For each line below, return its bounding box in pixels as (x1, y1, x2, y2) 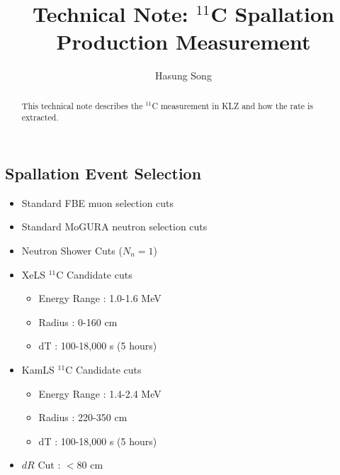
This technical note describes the (21, 99, 143, 111)
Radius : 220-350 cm (38, 410, 127, 425)
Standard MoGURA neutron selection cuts (21, 219, 208, 234)
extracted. (21, 111, 59, 123)
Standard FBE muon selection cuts (21, 195, 174, 210)
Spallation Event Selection (5, 162, 202, 184)
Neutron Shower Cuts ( (21, 243, 123, 258)
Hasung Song (155, 68, 212, 83)
